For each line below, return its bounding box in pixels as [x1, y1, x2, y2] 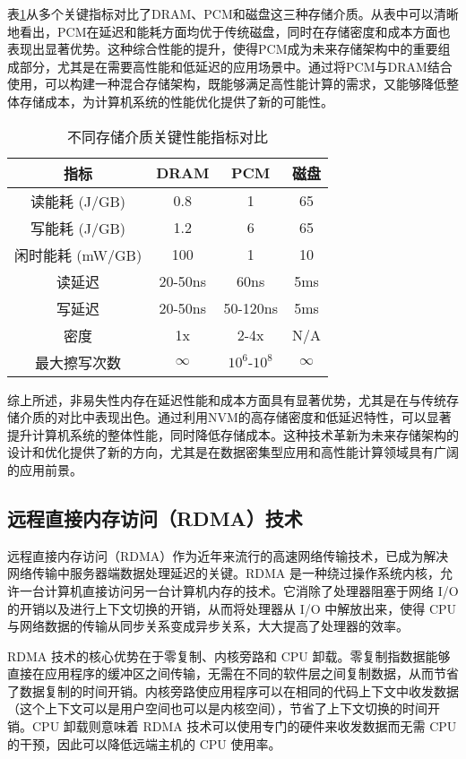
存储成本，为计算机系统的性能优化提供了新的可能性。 [19, 91, 333, 110]
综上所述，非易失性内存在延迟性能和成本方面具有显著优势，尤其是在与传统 [7, 390, 446, 409]
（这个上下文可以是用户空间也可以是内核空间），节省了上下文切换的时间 [7, 699, 427, 718]
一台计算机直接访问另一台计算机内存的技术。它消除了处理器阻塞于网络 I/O [19, 581, 459, 599]
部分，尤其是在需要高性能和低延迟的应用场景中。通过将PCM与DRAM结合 [19, 56, 453, 75]
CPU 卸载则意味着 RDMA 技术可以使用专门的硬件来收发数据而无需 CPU [31, 717, 457, 736]
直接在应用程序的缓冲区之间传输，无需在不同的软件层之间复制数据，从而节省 [7, 664, 459, 683]
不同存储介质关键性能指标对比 [66, 125, 268, 147]
